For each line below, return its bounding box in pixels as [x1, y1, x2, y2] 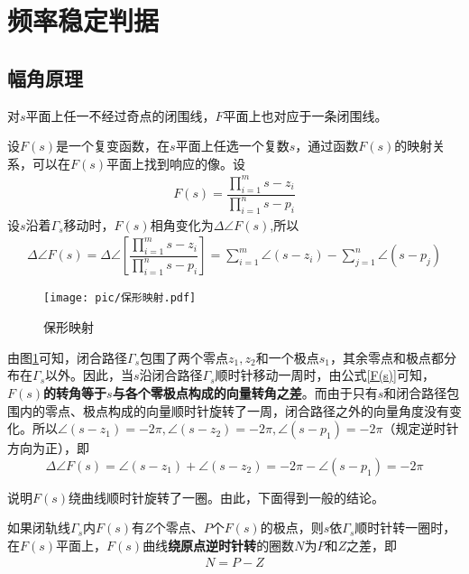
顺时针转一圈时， [354, 518, 456, 537]
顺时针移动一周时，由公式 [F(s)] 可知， [215, 366, 435, 384]
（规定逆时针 [382, 419, 459, 438]
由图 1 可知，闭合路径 [7, 347, 127, 366]
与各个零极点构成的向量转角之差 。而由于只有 [112, 383, 378, 402]
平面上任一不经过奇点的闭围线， [25, 106, 216, 125]
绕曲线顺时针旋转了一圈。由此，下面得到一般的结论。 [69, 487, 385, 506]
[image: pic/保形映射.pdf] [43, 292, 197, 305]
